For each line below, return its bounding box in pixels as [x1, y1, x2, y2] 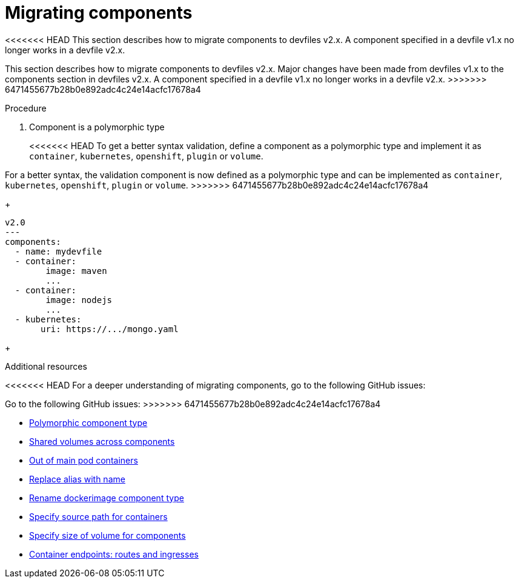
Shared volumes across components [29, 436, 175, 447]
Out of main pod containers [29, 455, 138, 465]
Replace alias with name [29, 473, 125, 484]
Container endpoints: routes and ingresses [29, 548, 199, 559]
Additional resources [5, 361, 87, 371]
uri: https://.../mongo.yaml [41, 324, 179, 334]
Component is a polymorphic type [29, 121, 165, 132]
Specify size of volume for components [29, 530, 186, 541]
